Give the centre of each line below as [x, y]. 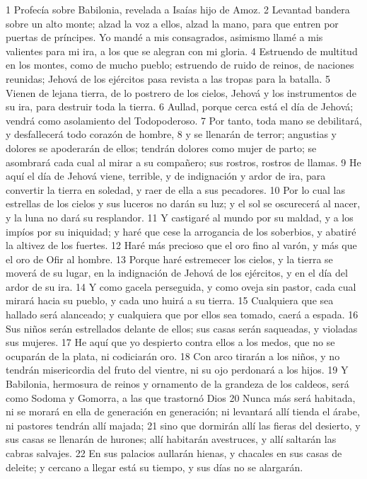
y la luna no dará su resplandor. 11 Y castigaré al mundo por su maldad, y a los [180, 217]
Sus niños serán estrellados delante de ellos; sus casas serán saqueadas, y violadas [182, 328]
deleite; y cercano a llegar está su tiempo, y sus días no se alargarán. [155, 467]
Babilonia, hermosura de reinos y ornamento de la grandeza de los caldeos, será [177, 384]
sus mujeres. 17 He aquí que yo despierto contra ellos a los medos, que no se [170, 342]
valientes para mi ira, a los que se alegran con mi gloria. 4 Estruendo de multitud [182, 51]
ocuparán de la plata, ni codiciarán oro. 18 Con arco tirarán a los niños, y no [173, 356]
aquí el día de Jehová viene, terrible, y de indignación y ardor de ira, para [166, 176]
